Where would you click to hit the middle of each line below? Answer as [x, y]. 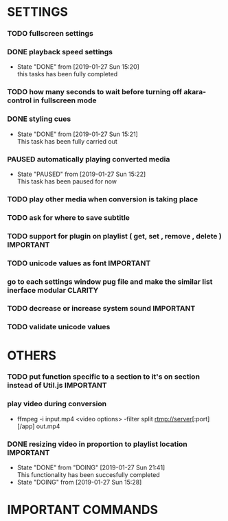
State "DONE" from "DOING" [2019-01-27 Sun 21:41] [91, 467]
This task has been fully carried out [67, 141]
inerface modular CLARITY [53, 290]
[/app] [26, 426]
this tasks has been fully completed [67, 74]
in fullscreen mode [65, 100]
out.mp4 [48, 426]
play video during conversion [57, 404]
